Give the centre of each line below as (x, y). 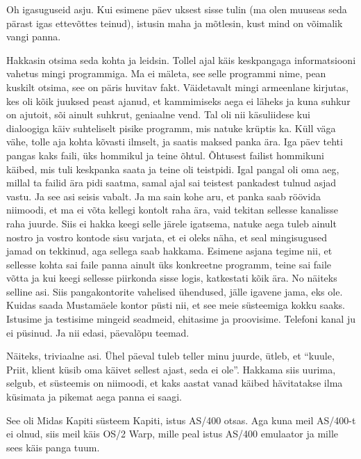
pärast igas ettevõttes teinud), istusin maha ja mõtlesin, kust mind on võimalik (175, 23)
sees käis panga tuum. (53, 447)
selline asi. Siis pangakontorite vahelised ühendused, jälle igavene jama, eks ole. (175, 291)
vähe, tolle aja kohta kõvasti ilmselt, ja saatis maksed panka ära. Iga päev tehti (175, 142)
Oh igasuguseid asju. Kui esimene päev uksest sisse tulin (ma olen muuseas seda (177, 9)
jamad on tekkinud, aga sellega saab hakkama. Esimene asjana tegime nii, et (169, 251)
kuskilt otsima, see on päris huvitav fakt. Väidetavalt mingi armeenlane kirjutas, (177, 87)
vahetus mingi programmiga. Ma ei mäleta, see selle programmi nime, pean (166, 73)
